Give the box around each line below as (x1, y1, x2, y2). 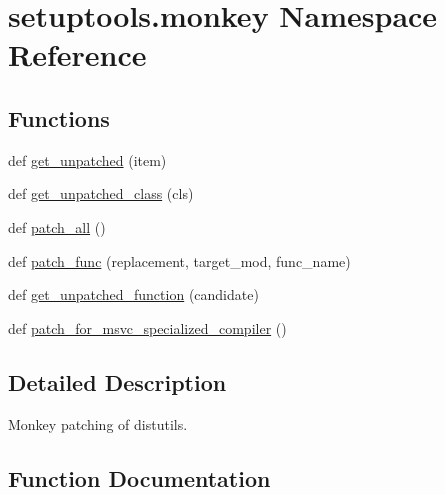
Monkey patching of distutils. (8, 413, 188, 434)
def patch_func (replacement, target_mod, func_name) (8, 250, 351, 271)
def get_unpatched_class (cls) (8, 183, 194, 204)
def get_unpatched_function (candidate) (8, 284, 259, 305)
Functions (8, 102, 110, 133)
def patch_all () (8, 216, 106, 237)
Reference (8, 34, 147, 75)
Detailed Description (8, 366, 227, 397)
